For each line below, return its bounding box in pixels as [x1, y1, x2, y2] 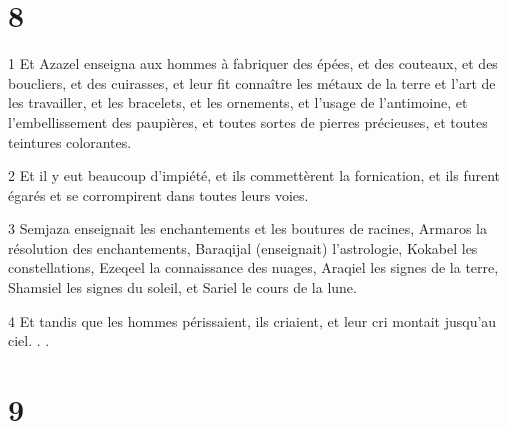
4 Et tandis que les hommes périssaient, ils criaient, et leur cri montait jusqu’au [8, 310, 497, 331]
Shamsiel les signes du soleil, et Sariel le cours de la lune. [8, 277, 357, 298]
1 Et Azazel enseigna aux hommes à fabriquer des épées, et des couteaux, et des [8, 53, 498, 74]
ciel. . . [8, 330, 50, 351]
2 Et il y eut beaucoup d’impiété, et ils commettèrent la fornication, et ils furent [8, 165, 501, 186]
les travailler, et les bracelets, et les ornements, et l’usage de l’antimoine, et [8, 92, 468, 113]
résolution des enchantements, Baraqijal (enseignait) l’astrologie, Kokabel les [8, 237, 478, 258]
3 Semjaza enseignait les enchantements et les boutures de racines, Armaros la [8, 218, 487, 239]
